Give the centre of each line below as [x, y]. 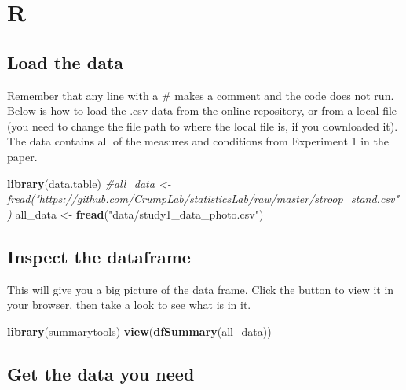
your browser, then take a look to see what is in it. [129, 305]
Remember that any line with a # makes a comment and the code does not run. [201, 95]
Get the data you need [101, 373]
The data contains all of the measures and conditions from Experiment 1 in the [198, 141]
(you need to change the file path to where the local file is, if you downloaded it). [203, 125]
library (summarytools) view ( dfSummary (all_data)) [139, 331]
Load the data [66, 62]
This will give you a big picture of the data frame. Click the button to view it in [201, 289]
